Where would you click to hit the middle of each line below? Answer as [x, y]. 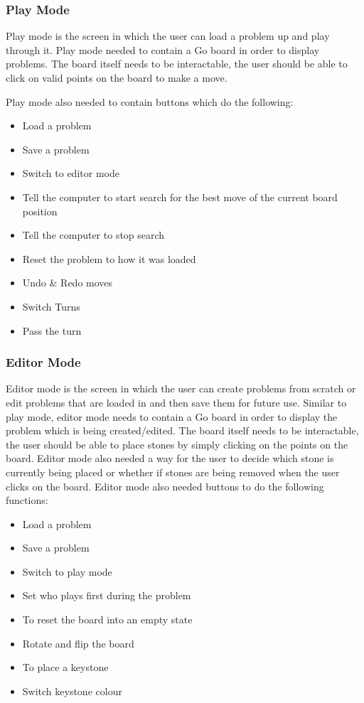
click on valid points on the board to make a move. [117, 77]
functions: [27, 500]
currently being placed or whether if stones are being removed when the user [173, 472]
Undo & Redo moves [68, 283]
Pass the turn [52, 330]
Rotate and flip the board [78, 643]
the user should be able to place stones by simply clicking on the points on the [177, 444]
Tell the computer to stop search [93, 235]
